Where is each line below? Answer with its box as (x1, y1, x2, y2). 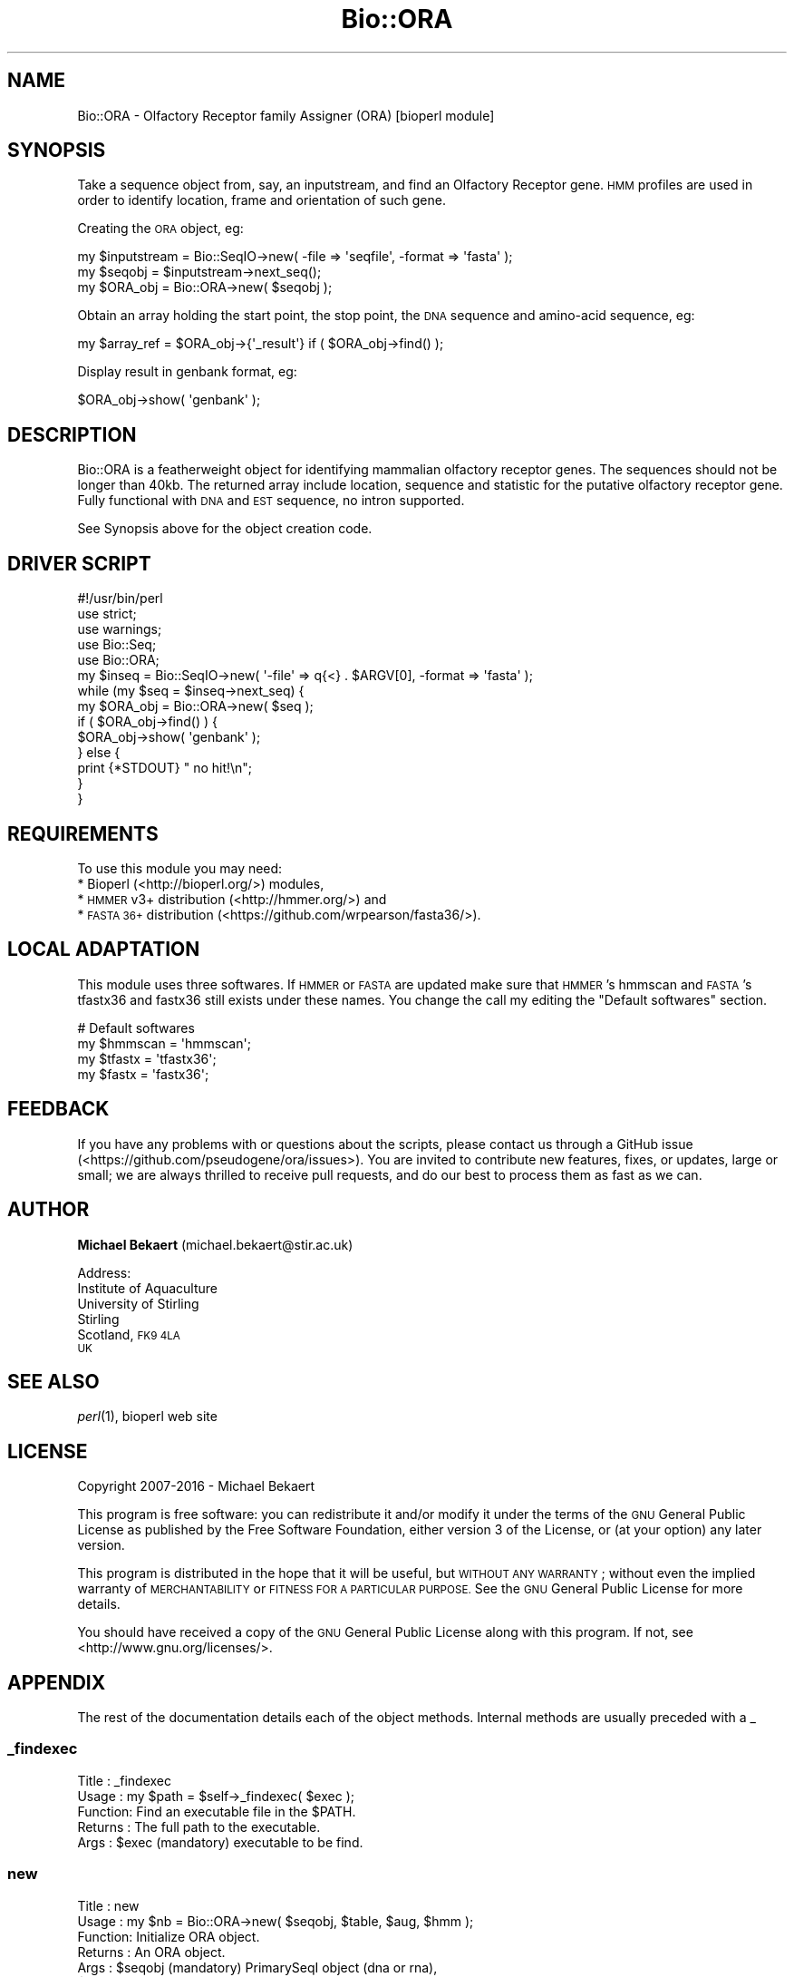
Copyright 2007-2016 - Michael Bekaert (77, 1478, 315, 1495)
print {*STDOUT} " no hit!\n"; (77, 760, 253, 776)
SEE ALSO (7, 1369, 100, 1393)
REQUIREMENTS (7, 822, 159, 845)
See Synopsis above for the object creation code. (77, 521, 373, 537)
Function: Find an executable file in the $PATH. (77, 1803, 356, 1819)
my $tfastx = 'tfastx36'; (77, 1050, 217, 1066)
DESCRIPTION (7, 423, 137, 446)
